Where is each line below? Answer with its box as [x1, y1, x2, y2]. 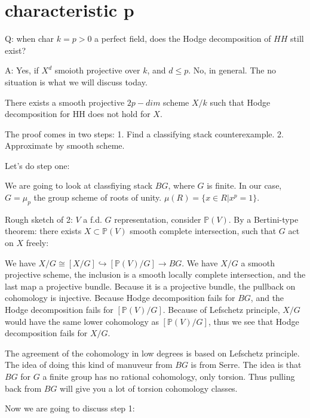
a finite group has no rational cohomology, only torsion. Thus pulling [42, 370, 295, 382]
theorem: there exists [5, 225, 82, 237]
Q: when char [5, 32, 54, 45]
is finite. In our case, [207, 179, 282, 192]
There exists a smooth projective [5, 96, 125, 108]
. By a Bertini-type [228, 213, 299, 225]
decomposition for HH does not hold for [5, 107, 151, 120]
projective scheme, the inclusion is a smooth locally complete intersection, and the [5, 268, 306, 281]
